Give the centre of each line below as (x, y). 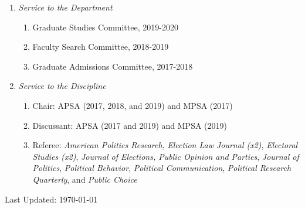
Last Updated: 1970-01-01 (51, 199)
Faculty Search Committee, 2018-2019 (101, 47)
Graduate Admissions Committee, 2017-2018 (113, 66)
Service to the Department (65, 7)
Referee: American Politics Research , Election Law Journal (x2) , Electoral (165, 145)
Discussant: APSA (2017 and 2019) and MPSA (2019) (130, 125)
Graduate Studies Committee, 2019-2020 (105, 27)
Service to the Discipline (62, 86)
